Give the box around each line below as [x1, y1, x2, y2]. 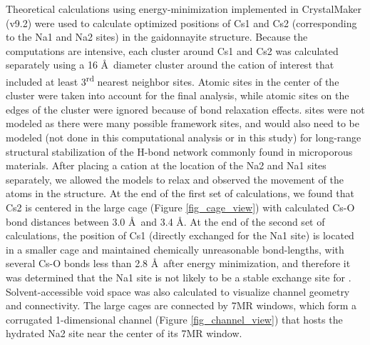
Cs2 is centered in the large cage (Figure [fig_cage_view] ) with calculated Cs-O [6, 199, 355, 214]
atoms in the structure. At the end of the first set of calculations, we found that [6, 186, 354, 201]
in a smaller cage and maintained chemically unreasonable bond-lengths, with [6, 241, 344, 256]
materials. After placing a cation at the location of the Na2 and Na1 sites [6, 158, 327, 173]
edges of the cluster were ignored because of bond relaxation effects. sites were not [6, 101, 365, 116]
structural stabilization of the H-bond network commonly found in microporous [6, 144, 353, 159]
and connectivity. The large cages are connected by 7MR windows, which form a [6, 298, 356, 313]
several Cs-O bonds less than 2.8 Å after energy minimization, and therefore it [6, 256, 351, 271]
